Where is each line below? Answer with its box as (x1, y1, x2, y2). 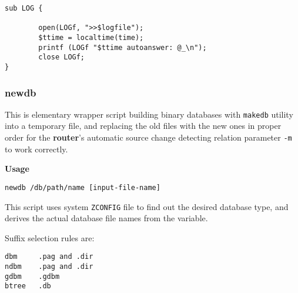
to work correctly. (5, 142, 68, 155)
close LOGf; (38, 53, 85, 62)
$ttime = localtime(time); (38, 33, 144, 42)
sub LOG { (5, 4, 43, 12)
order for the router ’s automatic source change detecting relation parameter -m (5, 131, 292, 144)
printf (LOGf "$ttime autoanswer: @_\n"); (38, 43, 207, 52)
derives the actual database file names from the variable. (5, 212, 208, 224)
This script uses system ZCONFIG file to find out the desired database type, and (5, 200, 289, 212)
